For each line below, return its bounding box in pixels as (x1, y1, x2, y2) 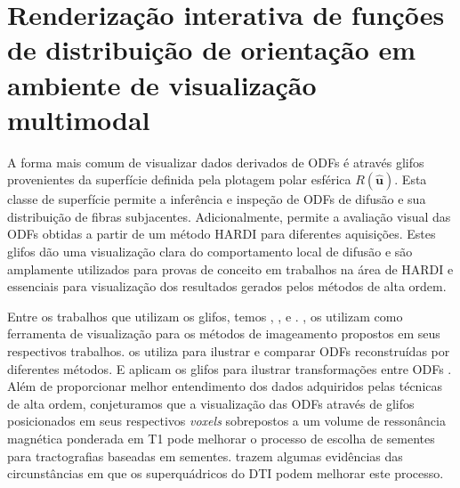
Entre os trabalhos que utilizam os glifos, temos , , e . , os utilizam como (7, 306, 403, 325)
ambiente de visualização (7, 66, 317, 102)
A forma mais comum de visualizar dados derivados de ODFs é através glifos (7, 152, 424, 171)
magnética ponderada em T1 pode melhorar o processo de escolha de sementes (7, 429, 435, 447)
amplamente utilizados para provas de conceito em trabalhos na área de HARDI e (7, 259, 454, 278)
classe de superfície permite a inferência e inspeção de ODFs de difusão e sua (7, 190, 426, 208)
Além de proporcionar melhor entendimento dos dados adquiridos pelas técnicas (7, 377, 443, 395)
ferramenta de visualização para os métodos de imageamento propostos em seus (7, 324, 440, 343)
